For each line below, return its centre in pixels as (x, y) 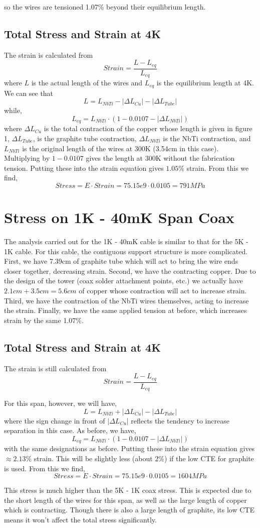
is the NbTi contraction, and (207, 138)
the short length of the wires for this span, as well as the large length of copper (125, 500)
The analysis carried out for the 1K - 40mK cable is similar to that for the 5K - (126, 241)
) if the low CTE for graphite (209, 458)
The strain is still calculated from (55, 368)
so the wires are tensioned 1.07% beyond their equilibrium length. (105, 7)
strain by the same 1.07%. (44, 320)
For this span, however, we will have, (61, 403)
